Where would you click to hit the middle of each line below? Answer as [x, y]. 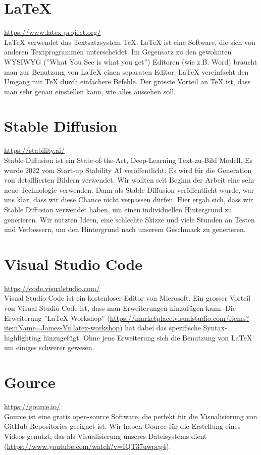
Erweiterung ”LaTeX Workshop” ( [57, 318]
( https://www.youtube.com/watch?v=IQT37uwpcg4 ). [88, 446]
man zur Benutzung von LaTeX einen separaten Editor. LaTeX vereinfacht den [126, 71]
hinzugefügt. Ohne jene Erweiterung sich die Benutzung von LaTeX [148, 337]
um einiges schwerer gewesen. [49, 347]
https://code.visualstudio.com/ [52, 288]
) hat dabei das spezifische [160, 328]
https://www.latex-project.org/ [53, 32]
